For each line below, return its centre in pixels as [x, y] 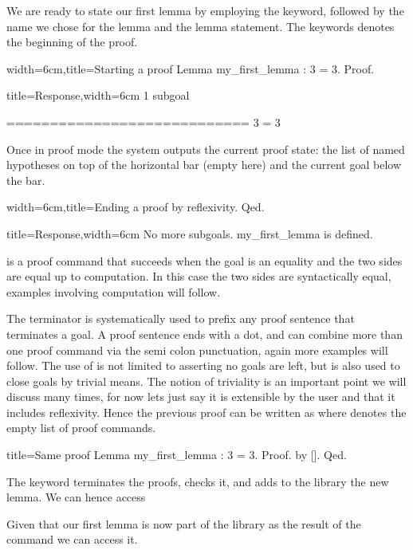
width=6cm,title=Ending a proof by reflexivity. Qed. [136, 207]
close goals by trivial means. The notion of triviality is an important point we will [206, 381]
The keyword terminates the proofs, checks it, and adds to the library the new [198, 481]
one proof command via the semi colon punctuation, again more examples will [197, 350]
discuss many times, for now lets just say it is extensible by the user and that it [201, 397]
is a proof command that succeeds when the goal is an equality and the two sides [205, 260]
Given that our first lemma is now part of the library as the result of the [184, 523]
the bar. [26, 180]
